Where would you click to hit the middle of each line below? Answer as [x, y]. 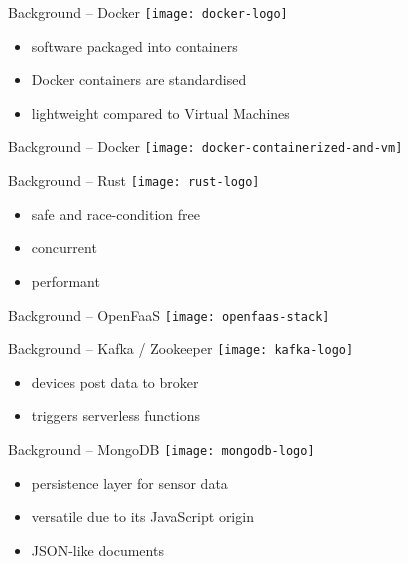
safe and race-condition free [115, 213]
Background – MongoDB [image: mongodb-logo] [161, 449]
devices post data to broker [115, 381]
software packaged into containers [134, 45]
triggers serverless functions [115, 415]
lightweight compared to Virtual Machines [160, 112]
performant [65, 280]
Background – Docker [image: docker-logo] [148, 12]
